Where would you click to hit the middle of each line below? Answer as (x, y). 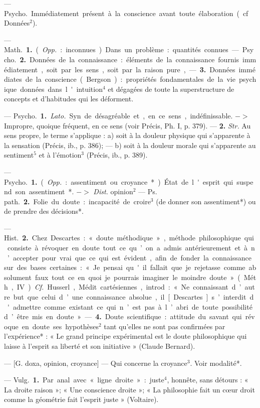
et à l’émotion (60, 155)
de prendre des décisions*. (44, 211)
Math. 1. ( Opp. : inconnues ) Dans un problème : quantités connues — (121, 49)
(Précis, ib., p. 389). (117, 155)
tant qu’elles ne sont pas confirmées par (165, 326)
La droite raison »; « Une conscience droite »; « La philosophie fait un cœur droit (129, 389)
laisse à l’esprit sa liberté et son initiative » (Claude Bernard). (100, 346)
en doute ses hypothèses (60, 326)
